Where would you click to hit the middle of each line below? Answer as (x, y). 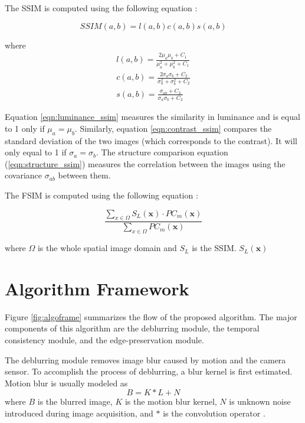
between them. (84, 175)
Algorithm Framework (97, 288)
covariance (24, 175)
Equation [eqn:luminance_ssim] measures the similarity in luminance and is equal (152, 117)
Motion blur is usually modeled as (66, 383)
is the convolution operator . (214, 413)
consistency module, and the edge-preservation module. (104, 340)
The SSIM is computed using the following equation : (101, 8)
